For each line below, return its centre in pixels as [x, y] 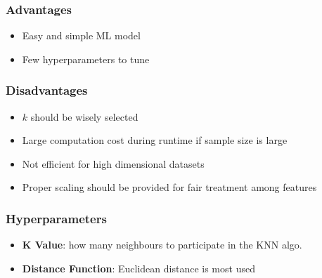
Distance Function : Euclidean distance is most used [139, 268]
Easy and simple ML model [81, 35]
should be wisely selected [84, 116]
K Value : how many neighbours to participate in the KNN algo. [162, 245]
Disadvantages [47, 90]
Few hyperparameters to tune [86, 59]
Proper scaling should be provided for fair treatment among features [169, 187]
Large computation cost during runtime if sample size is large [155, 140]
